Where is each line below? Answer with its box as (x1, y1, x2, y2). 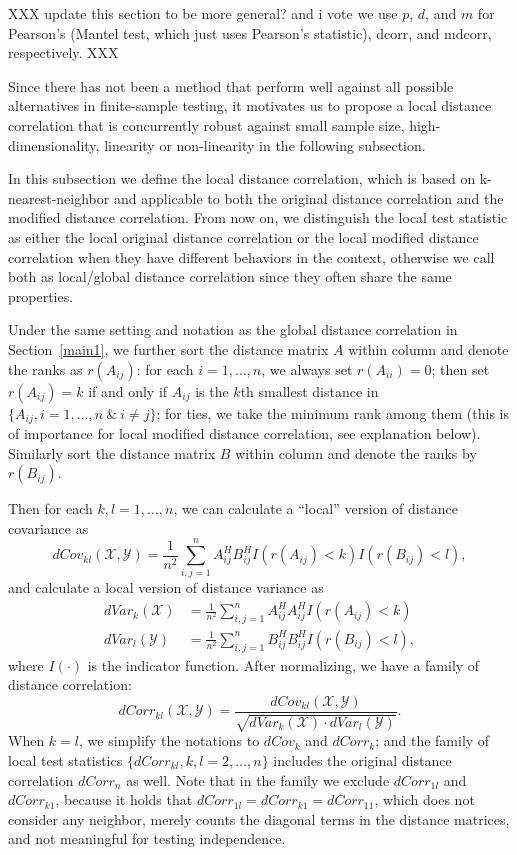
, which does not (374, 789, 475, 810)
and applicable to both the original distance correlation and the (113, 187, 504, 208)
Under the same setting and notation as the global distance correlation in (8, 319, 458, 340)
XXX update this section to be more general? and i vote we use (8, 3, 398, 23)
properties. (8, 285, 74, 306)
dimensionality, (8, 134, 100, 155)
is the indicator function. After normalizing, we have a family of (87, 654, 480, 675)
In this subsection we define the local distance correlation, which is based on (8, 168, 476, 189)
